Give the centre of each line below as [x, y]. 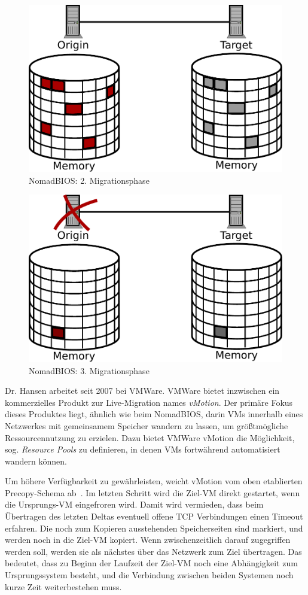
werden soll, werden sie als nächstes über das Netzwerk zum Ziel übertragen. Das [153, 551]
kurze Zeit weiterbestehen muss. [63, 586]
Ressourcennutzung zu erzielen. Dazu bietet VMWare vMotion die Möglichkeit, [150, 437]
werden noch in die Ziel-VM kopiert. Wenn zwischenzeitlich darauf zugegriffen [148, 540]
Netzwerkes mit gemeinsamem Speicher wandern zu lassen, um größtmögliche [147, 425]
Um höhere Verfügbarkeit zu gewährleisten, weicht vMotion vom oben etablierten [154, 481]
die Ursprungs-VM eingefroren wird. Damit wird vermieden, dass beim [134, 504]
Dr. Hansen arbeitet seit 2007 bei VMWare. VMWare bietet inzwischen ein [142, 391]
